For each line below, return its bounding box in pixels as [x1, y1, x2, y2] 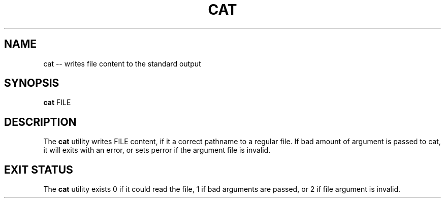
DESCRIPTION [4, 115, 77, 128]
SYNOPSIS [4, 77, 59, 90]
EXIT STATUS [4, 163, 73, 176]
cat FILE [43, 98, 71, 107]
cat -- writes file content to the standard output [43, 59, 201, 68]
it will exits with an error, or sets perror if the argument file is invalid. [43, 146, 271, 155]
